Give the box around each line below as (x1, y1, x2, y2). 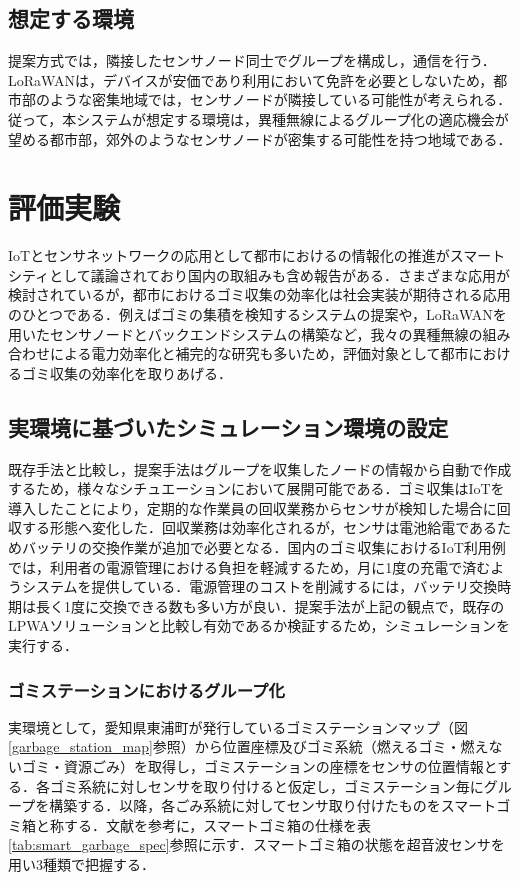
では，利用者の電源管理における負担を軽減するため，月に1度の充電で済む (8, 556, 491, 577)
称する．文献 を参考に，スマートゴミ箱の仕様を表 (49, 814, 371, 835)
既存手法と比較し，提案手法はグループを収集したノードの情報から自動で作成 (8, 458, 512, 479)
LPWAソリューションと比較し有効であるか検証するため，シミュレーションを (8, 615, 510, 636)
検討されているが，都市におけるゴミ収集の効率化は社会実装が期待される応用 (8, 284, 511, 305)
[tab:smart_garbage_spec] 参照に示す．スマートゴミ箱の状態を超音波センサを (8, 834, 505, 855)
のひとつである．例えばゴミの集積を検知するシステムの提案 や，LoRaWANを (8, 304, 507, 325)
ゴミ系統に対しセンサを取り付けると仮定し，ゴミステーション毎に (49, 775, 484, 796)
